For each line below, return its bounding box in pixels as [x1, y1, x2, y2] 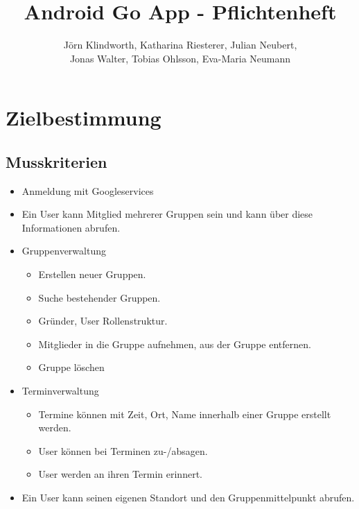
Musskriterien [6, 150, 107, 172]
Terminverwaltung [21, 383, 99, 398]
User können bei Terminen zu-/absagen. [38, 443, 208, 458]
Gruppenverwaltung [21, 243, 106, 258]
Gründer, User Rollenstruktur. [38, 313, 168, 328]
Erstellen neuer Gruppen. [38, 267, 146, 282]
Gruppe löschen [38, 360, 105, 374]
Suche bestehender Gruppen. [38, 290, 161, 304]
